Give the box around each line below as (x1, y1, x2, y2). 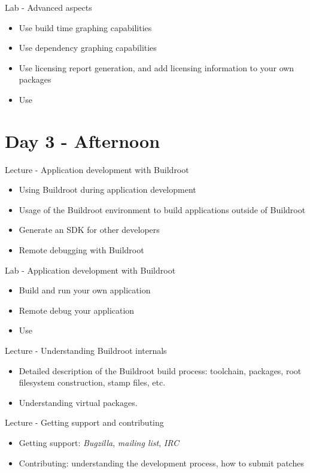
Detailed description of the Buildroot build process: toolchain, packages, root (19, 364, 302, 377)
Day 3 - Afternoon (5, 128, 160, 153)
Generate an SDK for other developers (19, 223, 160, 236)
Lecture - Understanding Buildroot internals (5, 344, 167, 357)
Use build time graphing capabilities (19, 21, 152, 34)
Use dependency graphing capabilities (19, 41, 157, 54)
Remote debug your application (19, 304, 135, 316)
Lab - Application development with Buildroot (5, 263, 176, 276)
